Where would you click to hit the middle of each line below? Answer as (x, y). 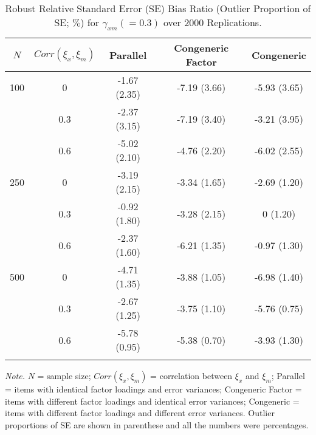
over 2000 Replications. (212, 22)
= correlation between (191, 376)
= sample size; (64, 376)
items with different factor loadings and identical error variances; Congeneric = (152, 401)
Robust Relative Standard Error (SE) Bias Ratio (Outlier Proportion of (158, 8)
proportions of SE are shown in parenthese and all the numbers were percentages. (157, 424)
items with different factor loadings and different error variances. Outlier (140, 413)
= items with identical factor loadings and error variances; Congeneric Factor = (153, 389)
